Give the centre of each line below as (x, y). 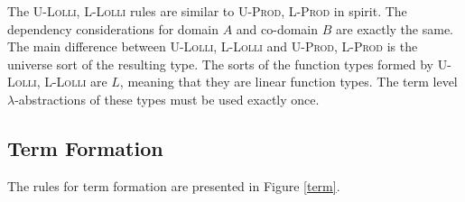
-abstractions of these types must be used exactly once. (167, 99)
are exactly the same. (395, 28)
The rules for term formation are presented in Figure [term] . (174, 185)
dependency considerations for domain (113, 28)
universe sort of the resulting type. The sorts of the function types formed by (220, 64)
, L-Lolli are (72, 82)
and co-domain (277, 28)
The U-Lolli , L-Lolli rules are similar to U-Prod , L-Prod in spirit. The (207, 11)
